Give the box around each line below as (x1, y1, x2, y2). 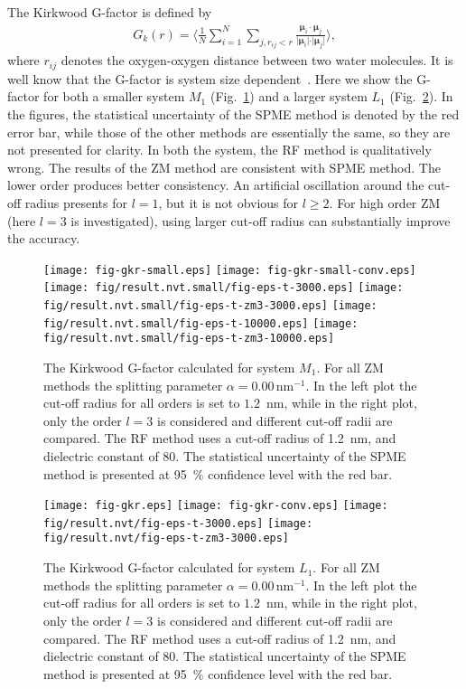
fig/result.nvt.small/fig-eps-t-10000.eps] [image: (43, 316, 359, 330)
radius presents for (24, 193, 127, 212)
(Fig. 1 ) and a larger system (210, 87, 368, 106)
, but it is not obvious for (158, 193, 299, 212)
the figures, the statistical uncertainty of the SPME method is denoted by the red (7, 104, 460, 123)
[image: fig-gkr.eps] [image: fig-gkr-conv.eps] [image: (43, 499, 388, 513)
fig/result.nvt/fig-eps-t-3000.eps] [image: (43, 516, 313, 530)
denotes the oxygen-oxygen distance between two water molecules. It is (61, 51, 453, 70)
